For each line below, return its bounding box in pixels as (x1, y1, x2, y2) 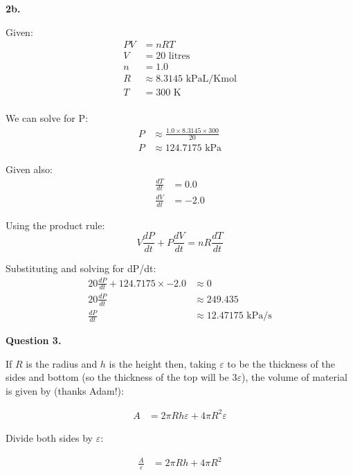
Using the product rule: (6, 217, 105, 232)
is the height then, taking (109, 356, 217, 370)
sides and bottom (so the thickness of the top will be (6, 370, 229, 384)
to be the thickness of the (227, 356, 336, 370)
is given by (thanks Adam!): (6, 383, 124, 397)
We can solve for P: (6, 111, 88, 125)
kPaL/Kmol (185, 74, 237, 84)
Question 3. (6, 333, 62, 348)
